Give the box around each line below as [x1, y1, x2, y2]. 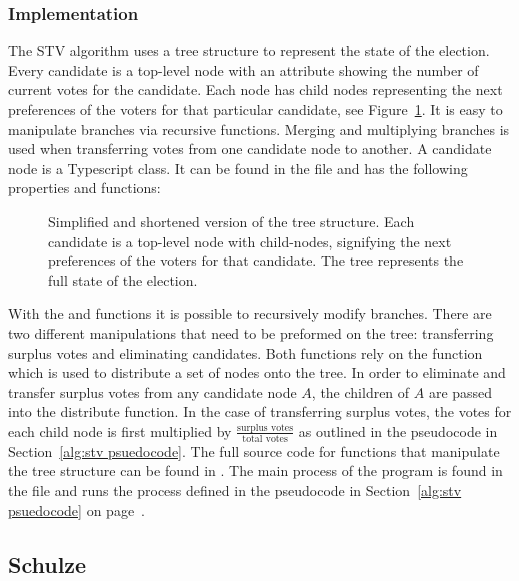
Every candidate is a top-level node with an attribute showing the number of [8, 59, 479, 80]
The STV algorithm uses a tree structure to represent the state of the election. [8, 40, 490, 61]
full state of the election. [48, 269, 198, 290]
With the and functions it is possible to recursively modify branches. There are [8, 303, 492, 324]
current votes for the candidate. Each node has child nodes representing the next [8, 79, 503, 100]
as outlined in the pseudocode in [298, 420, 498, 441]
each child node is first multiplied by [8, 420, 232, 441]
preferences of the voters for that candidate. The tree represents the [48, 250, 464, 271]
